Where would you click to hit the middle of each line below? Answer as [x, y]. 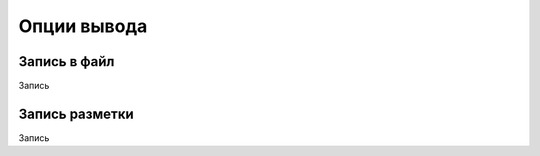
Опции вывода [83, 26]
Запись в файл [66, 61]
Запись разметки [76, 113]
